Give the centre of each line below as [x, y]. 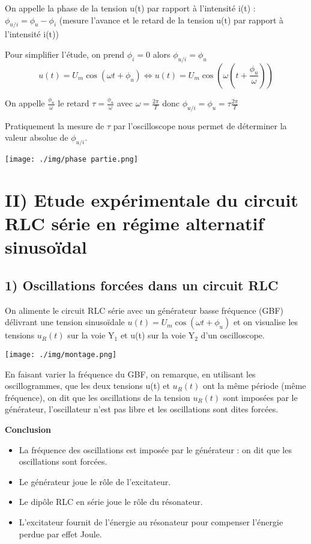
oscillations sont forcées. [63, 461]
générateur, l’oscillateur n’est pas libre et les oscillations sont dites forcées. [142, 409]
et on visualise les [266, 322]
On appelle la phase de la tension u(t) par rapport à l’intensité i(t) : [130, 8]
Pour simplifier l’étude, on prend [65, 54]
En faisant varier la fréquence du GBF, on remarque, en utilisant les [130, 374]
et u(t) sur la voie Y [158, 335]
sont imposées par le [260, 397]
